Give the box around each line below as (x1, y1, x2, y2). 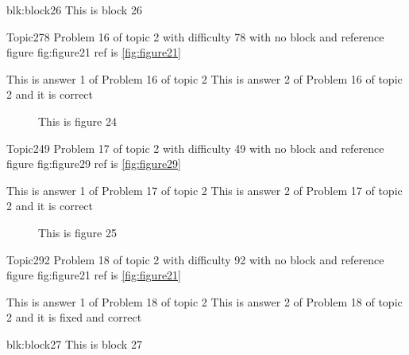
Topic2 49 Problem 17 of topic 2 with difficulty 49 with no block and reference (6, 139, 384, 156)
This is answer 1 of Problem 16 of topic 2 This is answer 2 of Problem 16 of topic (6, 70, 403, 87)
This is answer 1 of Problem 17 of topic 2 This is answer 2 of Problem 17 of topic (6, 181, 403, 198)
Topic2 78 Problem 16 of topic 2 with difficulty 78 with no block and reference (6, 28, 384, 45)
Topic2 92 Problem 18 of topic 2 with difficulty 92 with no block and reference (6, 251, 384, 267)
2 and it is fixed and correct (6, 309, 142, 326)
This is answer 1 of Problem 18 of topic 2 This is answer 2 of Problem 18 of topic (6, 293, 403, 310)
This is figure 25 (38, 224, 117, 240)
